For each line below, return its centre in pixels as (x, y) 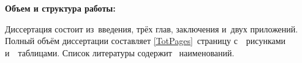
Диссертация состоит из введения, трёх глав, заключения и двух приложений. (152, 28)
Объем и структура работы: (60, 8)
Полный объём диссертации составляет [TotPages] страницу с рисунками (145, 41)
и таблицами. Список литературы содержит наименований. (120, 52)
